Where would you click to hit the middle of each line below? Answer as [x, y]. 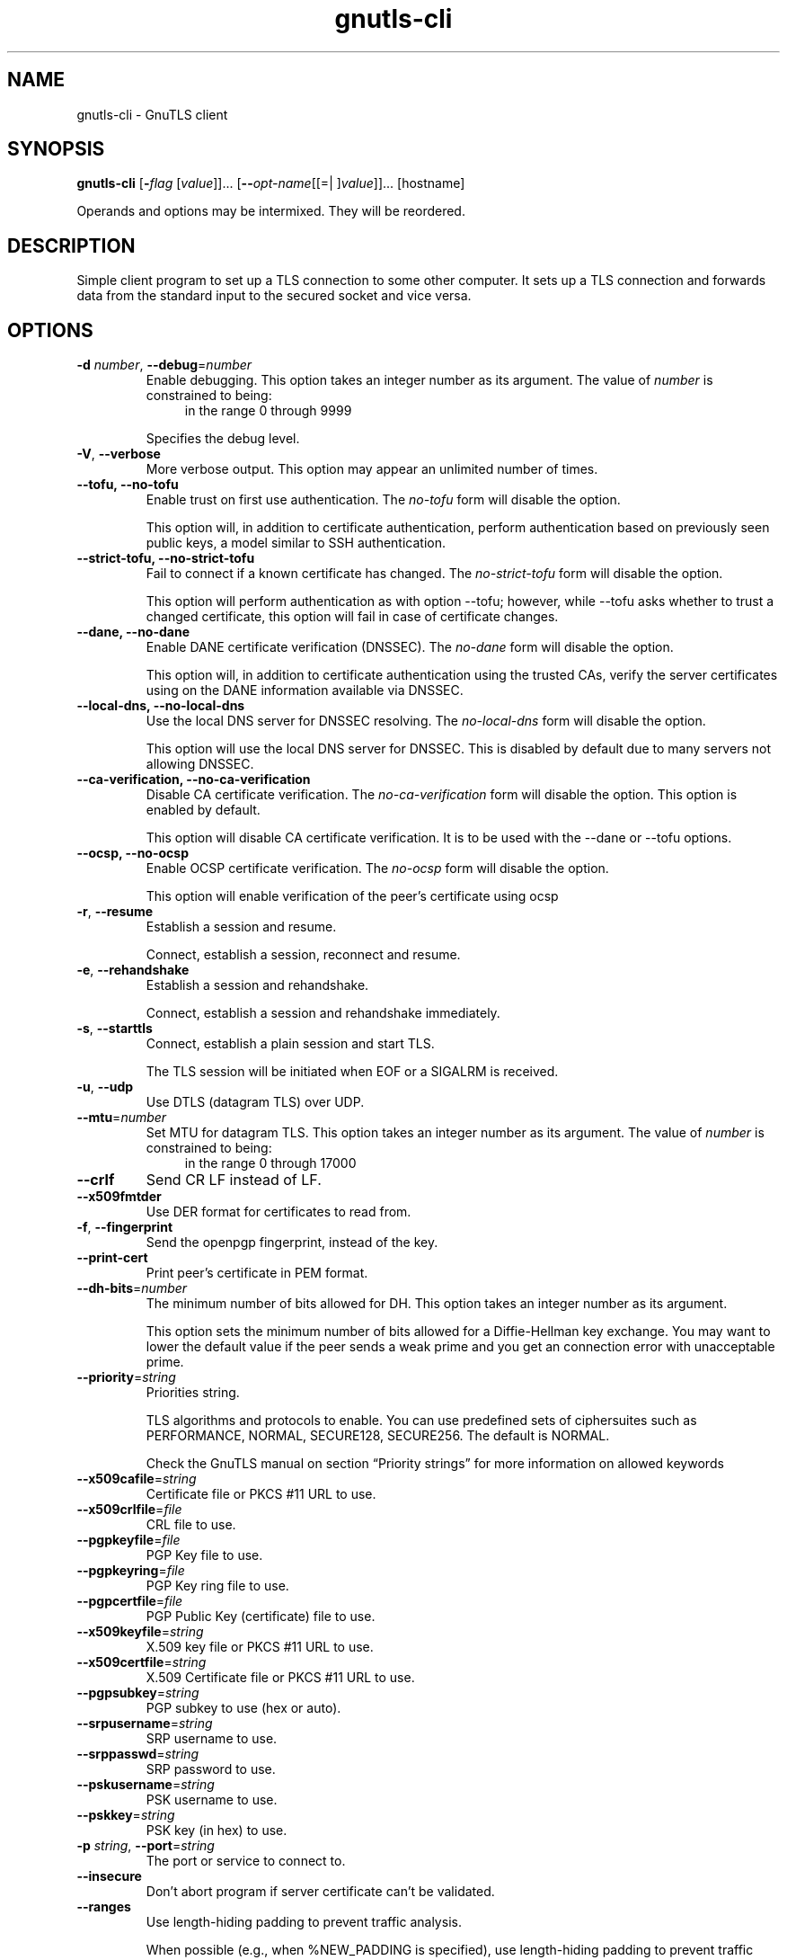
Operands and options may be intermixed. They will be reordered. [271, 211]
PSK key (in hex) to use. [217, 1831]
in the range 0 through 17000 [270, 1163]
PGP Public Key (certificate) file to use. [261, 1617]
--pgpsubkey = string [138, 1693]
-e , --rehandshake [133, 970]
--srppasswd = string [138, 1754]
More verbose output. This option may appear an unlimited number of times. [372, 469]
